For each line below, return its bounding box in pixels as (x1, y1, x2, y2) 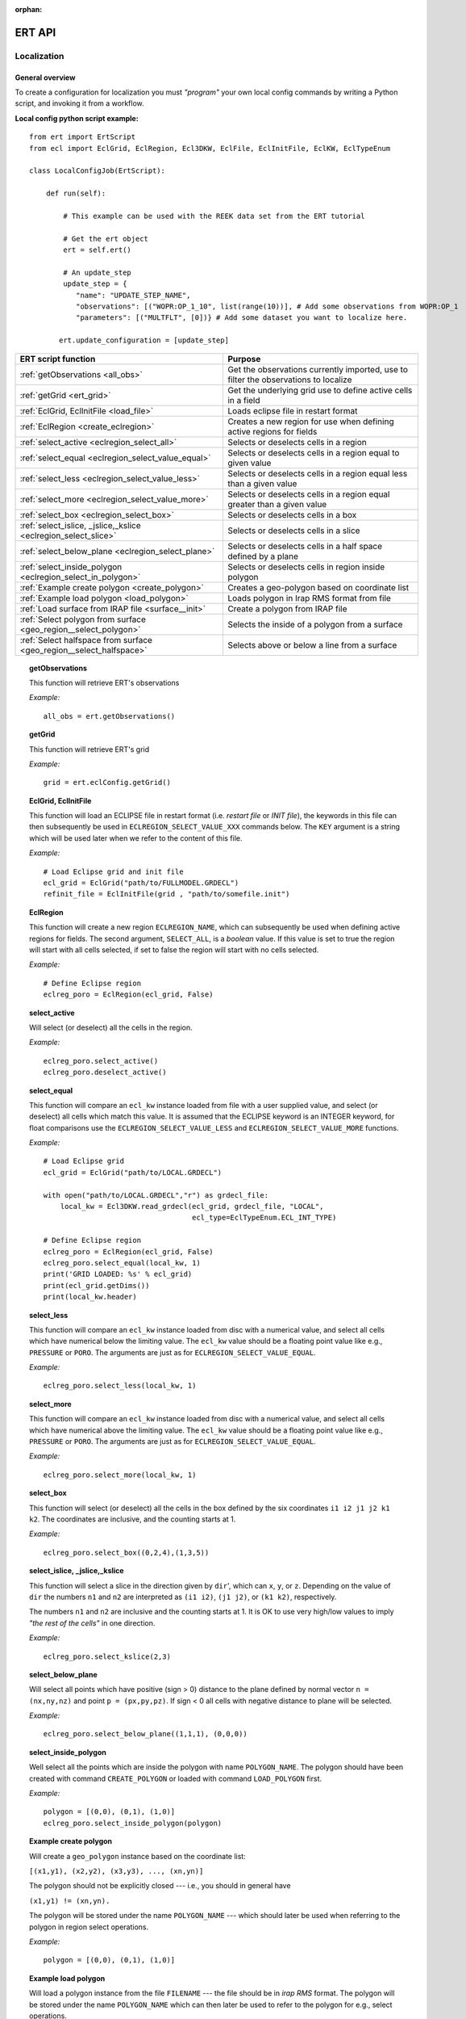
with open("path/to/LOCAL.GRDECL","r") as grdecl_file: (43, 1190, 269, 1199)
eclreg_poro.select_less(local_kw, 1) (43, 1381, 197, 1391)
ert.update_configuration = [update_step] (59, 336, 230, 345)
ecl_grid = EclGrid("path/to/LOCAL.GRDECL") (43, 1168, 223, 1177)
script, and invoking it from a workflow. (15, 99, 144, 108)
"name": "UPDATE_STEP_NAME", (75, 291, 191, 300)
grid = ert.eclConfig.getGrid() (43, 778, 171, 787)
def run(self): (45, 189, 106, 198)
